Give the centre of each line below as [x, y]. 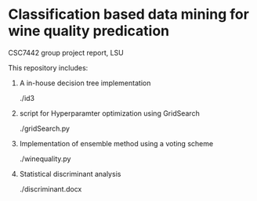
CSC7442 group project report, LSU [66, 52]
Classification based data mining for [128, 14]
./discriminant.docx [51, 188]
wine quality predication [89, 31]
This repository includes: [48, 67]
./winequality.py [45, 159]
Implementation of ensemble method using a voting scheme [116, 143]
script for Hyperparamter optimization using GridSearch [109, 113]
